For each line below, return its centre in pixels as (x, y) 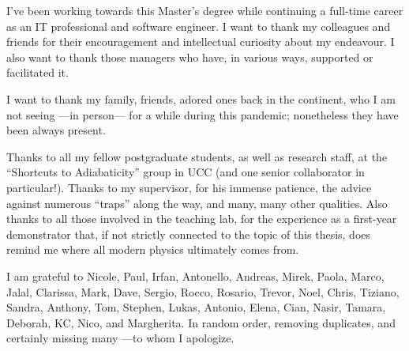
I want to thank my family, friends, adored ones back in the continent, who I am (201, 98)
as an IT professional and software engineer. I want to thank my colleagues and (199, 26)
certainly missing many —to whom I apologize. (120, 338)
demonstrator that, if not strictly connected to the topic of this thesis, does (189, 234)
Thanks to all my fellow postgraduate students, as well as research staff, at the (197, 156)
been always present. (56, 130)
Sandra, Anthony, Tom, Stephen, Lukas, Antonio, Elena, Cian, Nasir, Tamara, (196, 307)
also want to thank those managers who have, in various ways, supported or (190, 57)
